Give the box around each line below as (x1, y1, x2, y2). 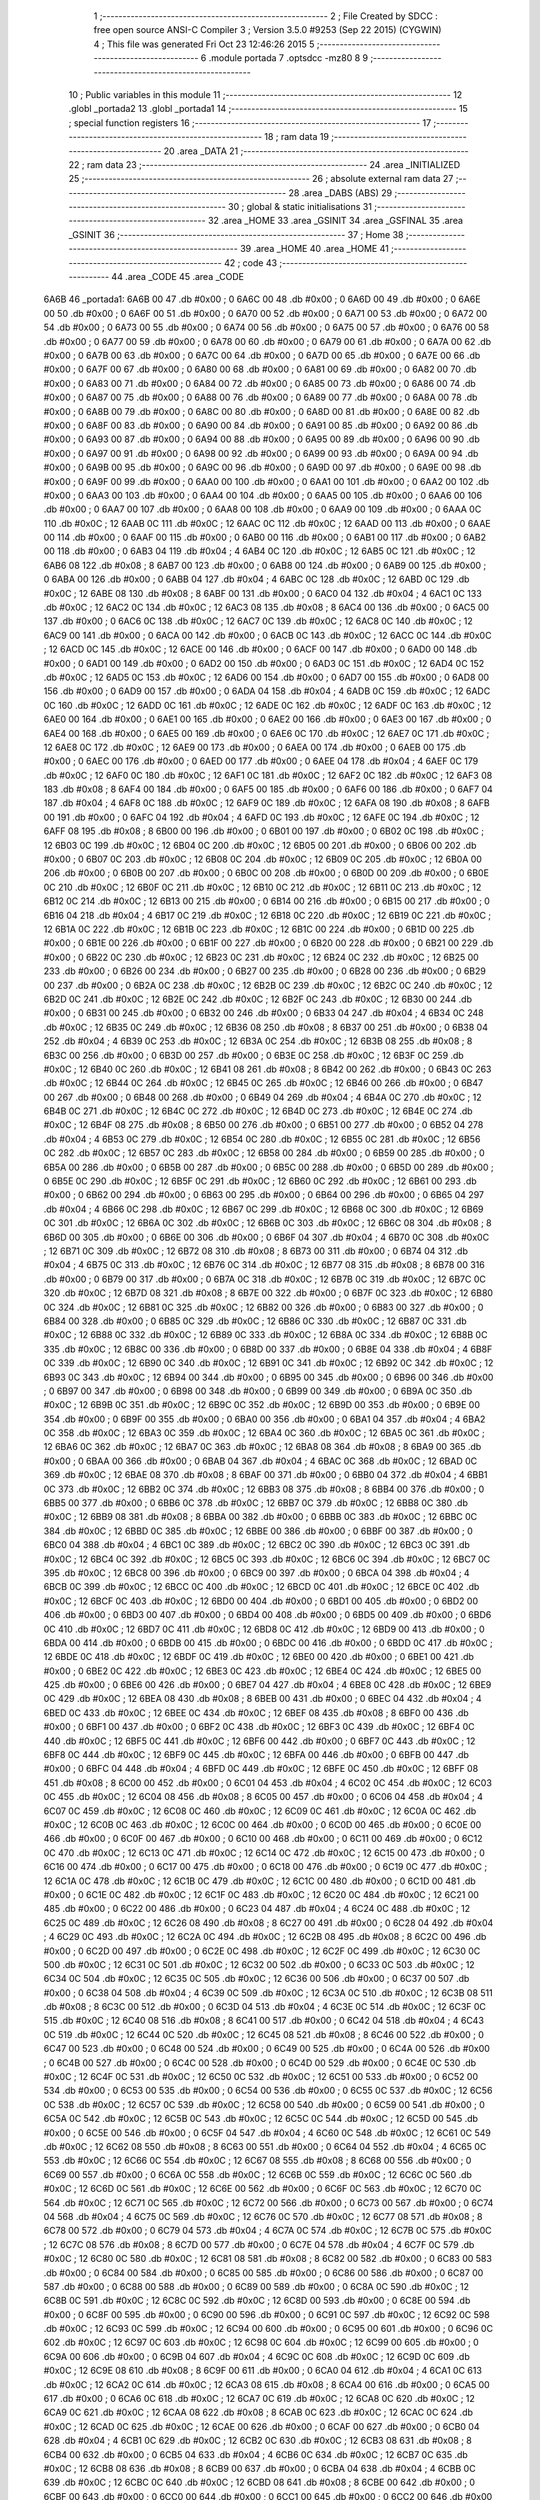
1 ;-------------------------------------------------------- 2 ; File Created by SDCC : (93, 10, 439, 22)
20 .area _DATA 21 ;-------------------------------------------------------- (163, 145, 469, 157)
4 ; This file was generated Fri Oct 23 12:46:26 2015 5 (93, 38, 315, 50)
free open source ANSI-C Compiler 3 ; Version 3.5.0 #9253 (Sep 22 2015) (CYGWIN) (93, 24, 442, 36)
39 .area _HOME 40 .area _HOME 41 (240, 243, 389, 255)
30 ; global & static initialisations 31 (228, 201, 372, 213)
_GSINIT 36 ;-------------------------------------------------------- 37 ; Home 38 (68, 228, 404, 240)
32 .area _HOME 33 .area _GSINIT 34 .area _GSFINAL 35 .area (207, 215, 464, 227)
